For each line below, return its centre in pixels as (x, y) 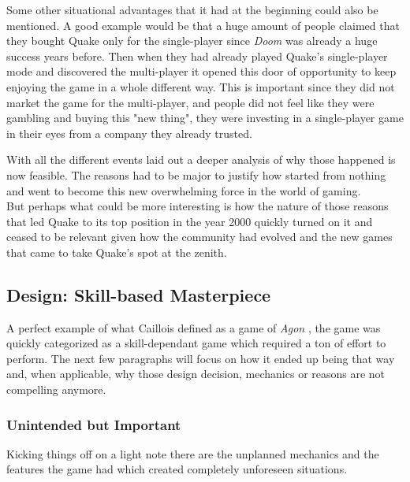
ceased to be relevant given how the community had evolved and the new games (199, 237)
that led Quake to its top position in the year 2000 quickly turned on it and (190, 221)
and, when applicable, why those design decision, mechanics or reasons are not (196, 374)
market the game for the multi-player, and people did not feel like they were (190, 102)
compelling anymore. (56, 389)
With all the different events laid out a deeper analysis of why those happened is (201, 159)
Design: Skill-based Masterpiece (139, 294)
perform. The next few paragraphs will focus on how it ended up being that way (201, 358)
